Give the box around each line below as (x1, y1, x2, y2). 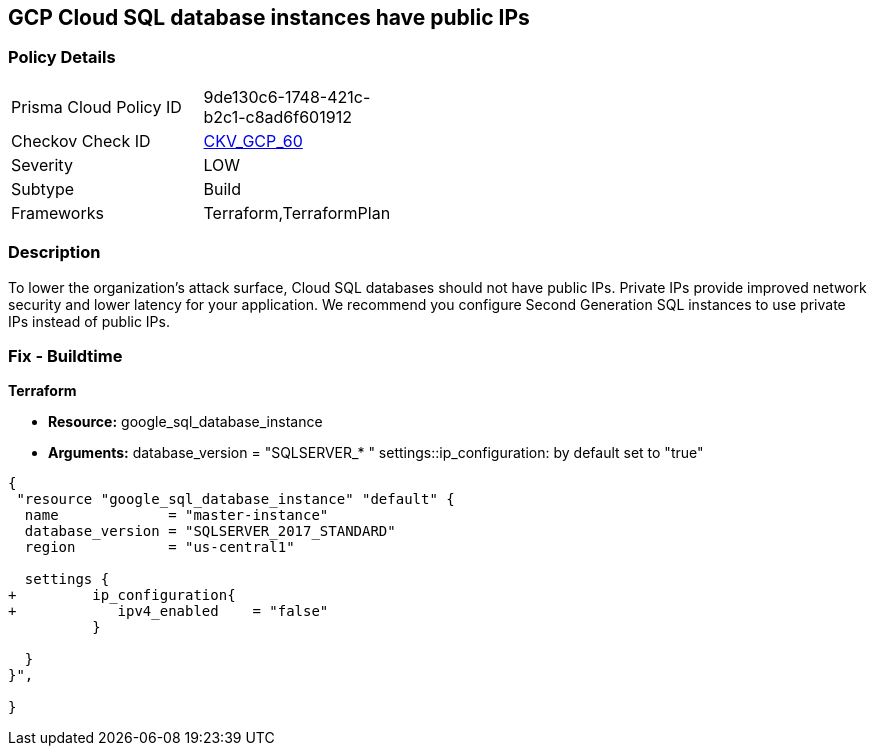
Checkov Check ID (11, 130, 151, 151)
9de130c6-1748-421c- (203, 86, 371, 107)
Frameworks (11, 202, 104, 223)
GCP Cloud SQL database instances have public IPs (8, 5, 530, 30)
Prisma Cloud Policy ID (11, 96, 182, 117)
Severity (11, 154, 73, 175)
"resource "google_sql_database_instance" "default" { (16, 491, 455, 508)
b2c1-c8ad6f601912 (203, 106, 352, 127)
